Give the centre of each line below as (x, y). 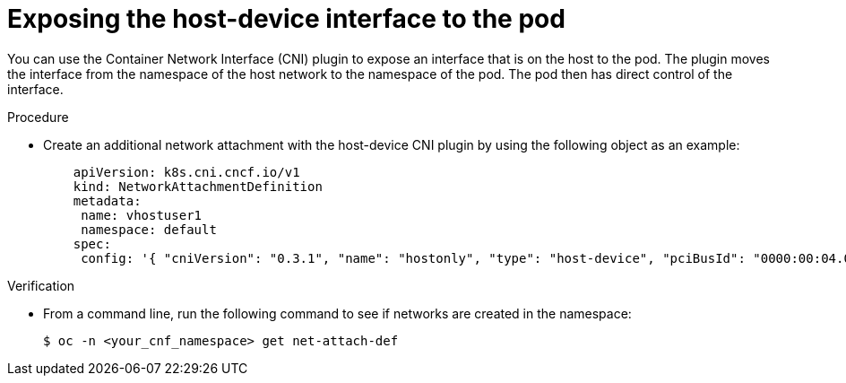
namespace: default (149, 229)
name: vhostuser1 (142, 215)
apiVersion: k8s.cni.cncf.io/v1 (186, 172)
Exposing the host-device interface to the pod (286, 19)
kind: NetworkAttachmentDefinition (198, 186)
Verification (41, 285)
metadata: (107, 200)
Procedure (38, 117)
